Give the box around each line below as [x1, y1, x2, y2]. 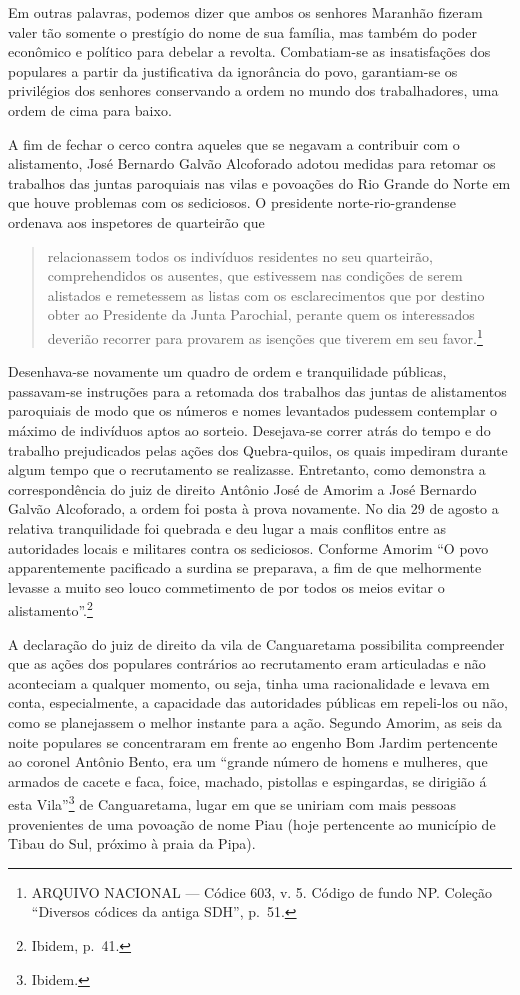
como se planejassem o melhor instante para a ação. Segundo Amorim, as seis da [8, 711, 503, 732]
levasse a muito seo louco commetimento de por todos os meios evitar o [8, 576, 445, 597]
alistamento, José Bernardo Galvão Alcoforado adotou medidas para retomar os [8, 153, 496, 174]
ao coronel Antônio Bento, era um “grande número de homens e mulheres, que [8, 751, 488, 772]
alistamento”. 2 [8, 597, 93, 620]
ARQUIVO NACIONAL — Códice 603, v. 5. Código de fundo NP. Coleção [31, 881, 493, 902]
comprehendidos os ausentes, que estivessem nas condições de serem [47, 265, 463, 286]
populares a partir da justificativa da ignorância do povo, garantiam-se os [8, 60, 458, 81]
